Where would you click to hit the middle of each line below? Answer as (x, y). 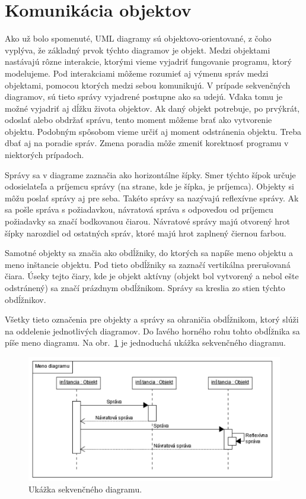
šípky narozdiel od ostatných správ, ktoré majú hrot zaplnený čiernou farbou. (146, 233)
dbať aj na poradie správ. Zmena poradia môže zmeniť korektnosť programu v (147, 143)
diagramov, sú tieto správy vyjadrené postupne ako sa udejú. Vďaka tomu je (144, 97)
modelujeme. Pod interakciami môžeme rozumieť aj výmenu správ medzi (137, 73)
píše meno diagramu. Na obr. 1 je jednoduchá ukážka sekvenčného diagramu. (145, 342)
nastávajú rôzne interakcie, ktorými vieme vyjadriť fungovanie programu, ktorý (148, 61)
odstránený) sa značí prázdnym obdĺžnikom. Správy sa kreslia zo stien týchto (145, 288)
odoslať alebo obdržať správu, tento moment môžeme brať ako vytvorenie (138, 120)
